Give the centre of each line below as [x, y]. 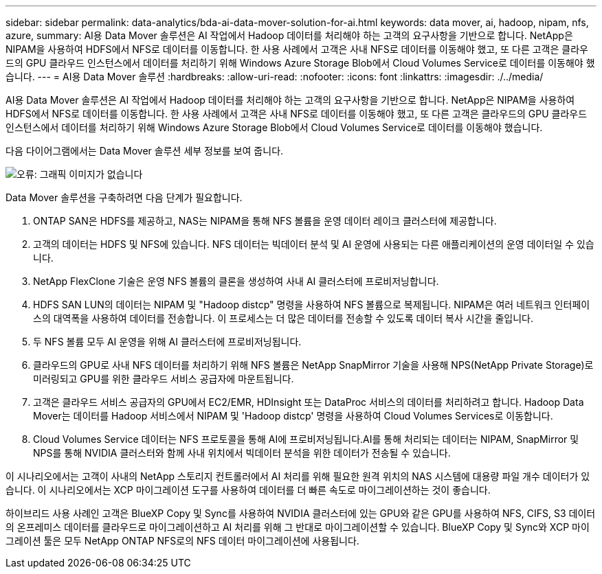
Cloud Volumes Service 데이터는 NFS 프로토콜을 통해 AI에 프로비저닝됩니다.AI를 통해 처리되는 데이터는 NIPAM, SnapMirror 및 [306, 439]
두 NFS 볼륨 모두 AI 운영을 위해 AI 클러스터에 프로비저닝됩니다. [167, 342]
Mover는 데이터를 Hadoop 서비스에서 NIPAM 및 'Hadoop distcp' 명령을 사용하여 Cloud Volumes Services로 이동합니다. [293, 416]
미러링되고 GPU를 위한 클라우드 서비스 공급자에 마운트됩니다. [164, 379]
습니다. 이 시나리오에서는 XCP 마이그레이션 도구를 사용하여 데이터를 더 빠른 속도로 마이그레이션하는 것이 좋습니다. [248, 490]
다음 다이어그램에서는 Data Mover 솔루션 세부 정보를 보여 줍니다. [145, 151]
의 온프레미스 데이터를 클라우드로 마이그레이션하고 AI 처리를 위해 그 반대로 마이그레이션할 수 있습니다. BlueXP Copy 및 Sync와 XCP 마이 [298, 527]
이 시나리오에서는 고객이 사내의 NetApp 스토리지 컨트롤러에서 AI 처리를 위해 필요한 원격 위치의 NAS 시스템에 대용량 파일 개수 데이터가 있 [298, 476]
